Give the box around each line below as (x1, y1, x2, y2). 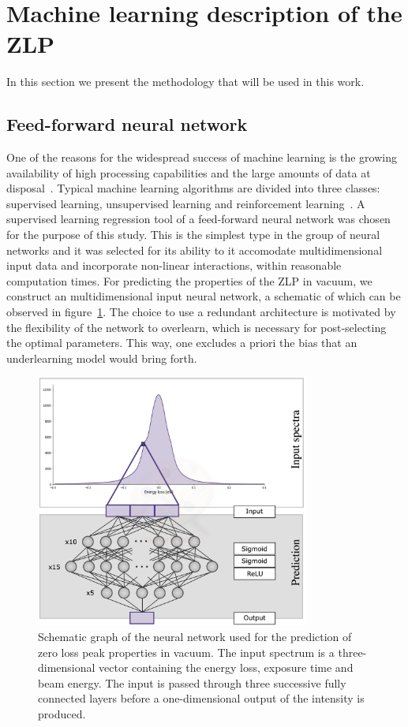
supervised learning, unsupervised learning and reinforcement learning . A (6, 195, 365, 211)
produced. (38, 705, 86, 721)
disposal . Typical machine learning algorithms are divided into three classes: (6, 180, 380, 196)
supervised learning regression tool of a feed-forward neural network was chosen (6, 211, 391, 227)
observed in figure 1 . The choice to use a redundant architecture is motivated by (6, 304, 396, 320)
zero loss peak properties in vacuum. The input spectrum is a (38, 643, 335, 660)
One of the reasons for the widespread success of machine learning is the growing (6, 149, 397, 166)
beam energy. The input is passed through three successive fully (38, 674, 346, 691)
